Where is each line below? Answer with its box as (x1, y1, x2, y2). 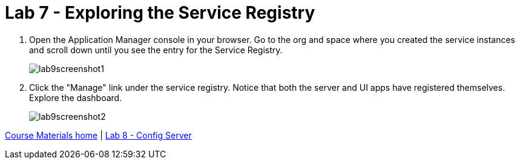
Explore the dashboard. (29, 92, 122, 103)
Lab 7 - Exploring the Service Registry (5, 2, 315, 23)
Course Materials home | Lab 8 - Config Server (5, 130, 192, 140)
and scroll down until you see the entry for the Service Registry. (29, 44, 283, 55)
